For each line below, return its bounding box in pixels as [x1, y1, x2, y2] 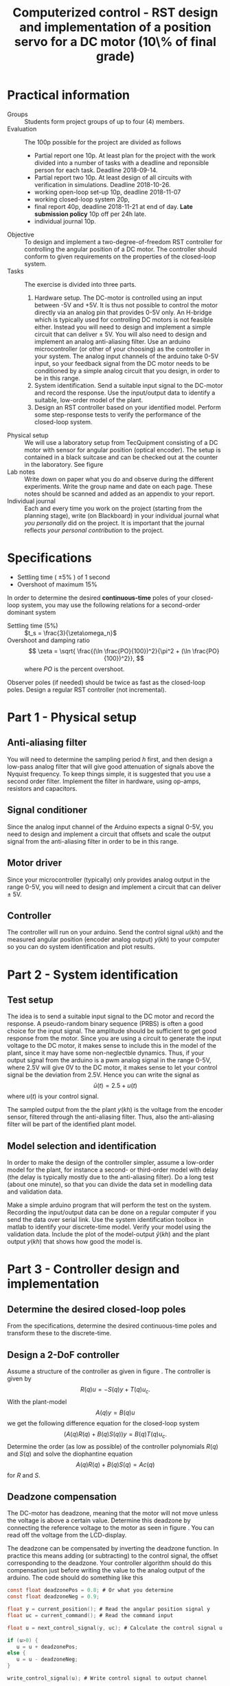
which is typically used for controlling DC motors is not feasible [34, 315, 214, 324]
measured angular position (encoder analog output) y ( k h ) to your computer [7, 935, 220, 943]
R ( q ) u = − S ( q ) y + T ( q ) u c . [80, 1385, 151, 1395]
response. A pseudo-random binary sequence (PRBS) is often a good [7, 1020, 204, 1028]
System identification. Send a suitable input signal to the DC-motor [34, 381, 223, 389]
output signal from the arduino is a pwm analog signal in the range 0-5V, [7, 1056, 211, 1064]
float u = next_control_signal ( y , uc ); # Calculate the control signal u [7, 1624, 223, 1631]
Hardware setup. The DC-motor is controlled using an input [34, 294, 203, 302]
